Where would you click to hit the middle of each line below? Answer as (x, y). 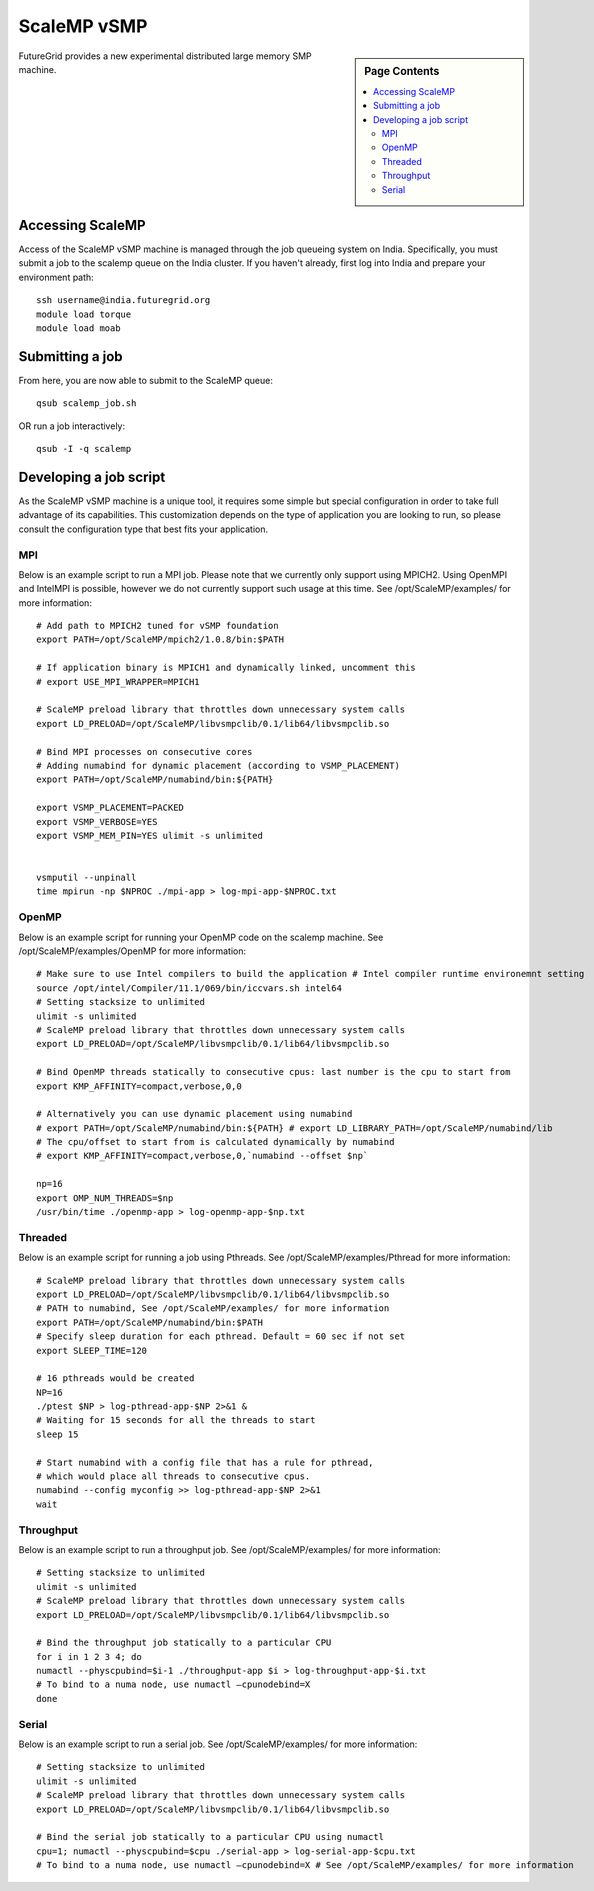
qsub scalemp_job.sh (86, 403)
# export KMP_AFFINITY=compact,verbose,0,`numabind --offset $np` (202, 1156)
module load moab (78, 328)
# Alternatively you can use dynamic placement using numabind (194, 1114)
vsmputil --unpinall (86, 878)
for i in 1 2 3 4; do (89, 1656)
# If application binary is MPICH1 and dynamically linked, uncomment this (226, 668)
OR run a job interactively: (71, 426)
